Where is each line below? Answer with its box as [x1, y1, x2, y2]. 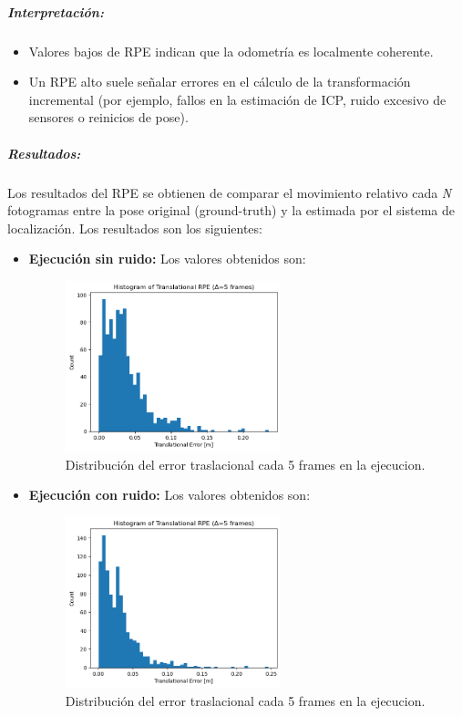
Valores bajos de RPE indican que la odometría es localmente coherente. [28, 41, 434, 60]
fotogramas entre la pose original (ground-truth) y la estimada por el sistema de [7, 201, 456, 220]
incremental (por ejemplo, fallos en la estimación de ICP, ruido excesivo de [28, 89, 447, 109]
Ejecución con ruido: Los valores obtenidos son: [28, 485, 311, 504]
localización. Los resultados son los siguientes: [7, 218, 262, 237]
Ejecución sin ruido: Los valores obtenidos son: [28, 249, 306, 268]
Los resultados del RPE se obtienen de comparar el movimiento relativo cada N [7, 182, 452, 202]
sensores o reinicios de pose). [28, 108, 189, 127]
